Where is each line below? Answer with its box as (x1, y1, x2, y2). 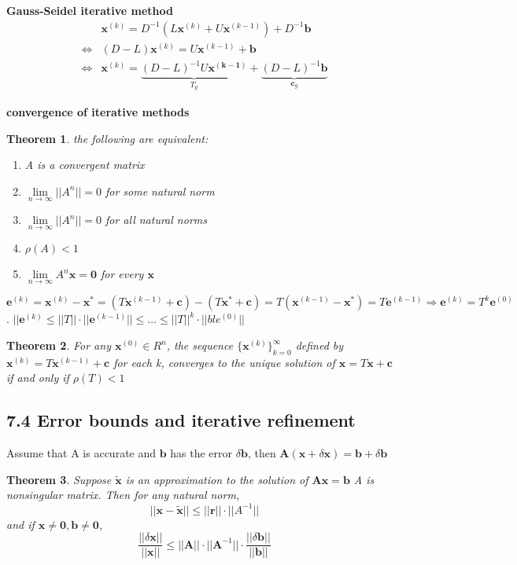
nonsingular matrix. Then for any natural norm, (6, 486, 240, 503)
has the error (170, 445, 233, 461)
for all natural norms (105, 211, 207, 228)
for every (100, 266, 144, 282)
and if (6, 515, 35, 532)
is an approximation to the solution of (125, 471, 308, 487)
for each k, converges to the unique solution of (113, 354, 335, 370)
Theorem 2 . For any (6, 337, 111, 354)
